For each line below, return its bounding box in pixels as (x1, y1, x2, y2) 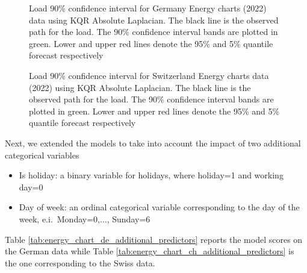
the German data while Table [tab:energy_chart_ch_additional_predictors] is (5, 245, 294, 257)
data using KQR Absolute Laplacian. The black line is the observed (29, 13, 279, 26)
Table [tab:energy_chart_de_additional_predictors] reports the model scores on (5, 233, 303, 245)
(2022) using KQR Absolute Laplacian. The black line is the (29, 81, 251, 93)
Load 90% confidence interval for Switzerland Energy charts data (29, 69, 269, 81)
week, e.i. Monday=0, (19, 212, 100, 225)
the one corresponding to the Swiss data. (5, 256, 155, 269)
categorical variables (5, 148, 79, 161)
